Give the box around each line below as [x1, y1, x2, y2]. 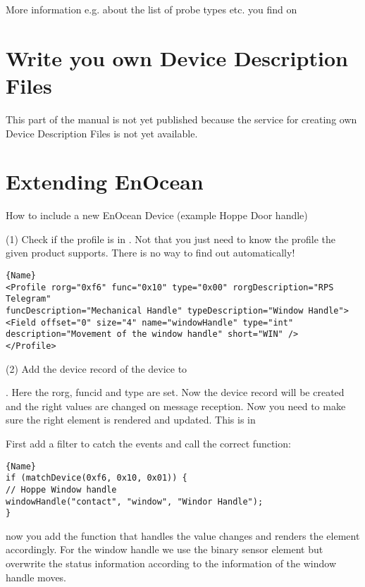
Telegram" [6, 294, 51, 304]
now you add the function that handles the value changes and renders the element [6, 528, 360, 543]
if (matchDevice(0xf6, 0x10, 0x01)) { [6, 473, 187, 483]
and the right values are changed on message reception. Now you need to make [6, 398, 346, 413]
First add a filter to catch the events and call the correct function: [6, 435, 291, 450]
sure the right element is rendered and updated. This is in [6, 412, 256, 427]
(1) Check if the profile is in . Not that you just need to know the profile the [6, 231, 336, 246]
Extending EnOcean [6, 167, 204, 196]
